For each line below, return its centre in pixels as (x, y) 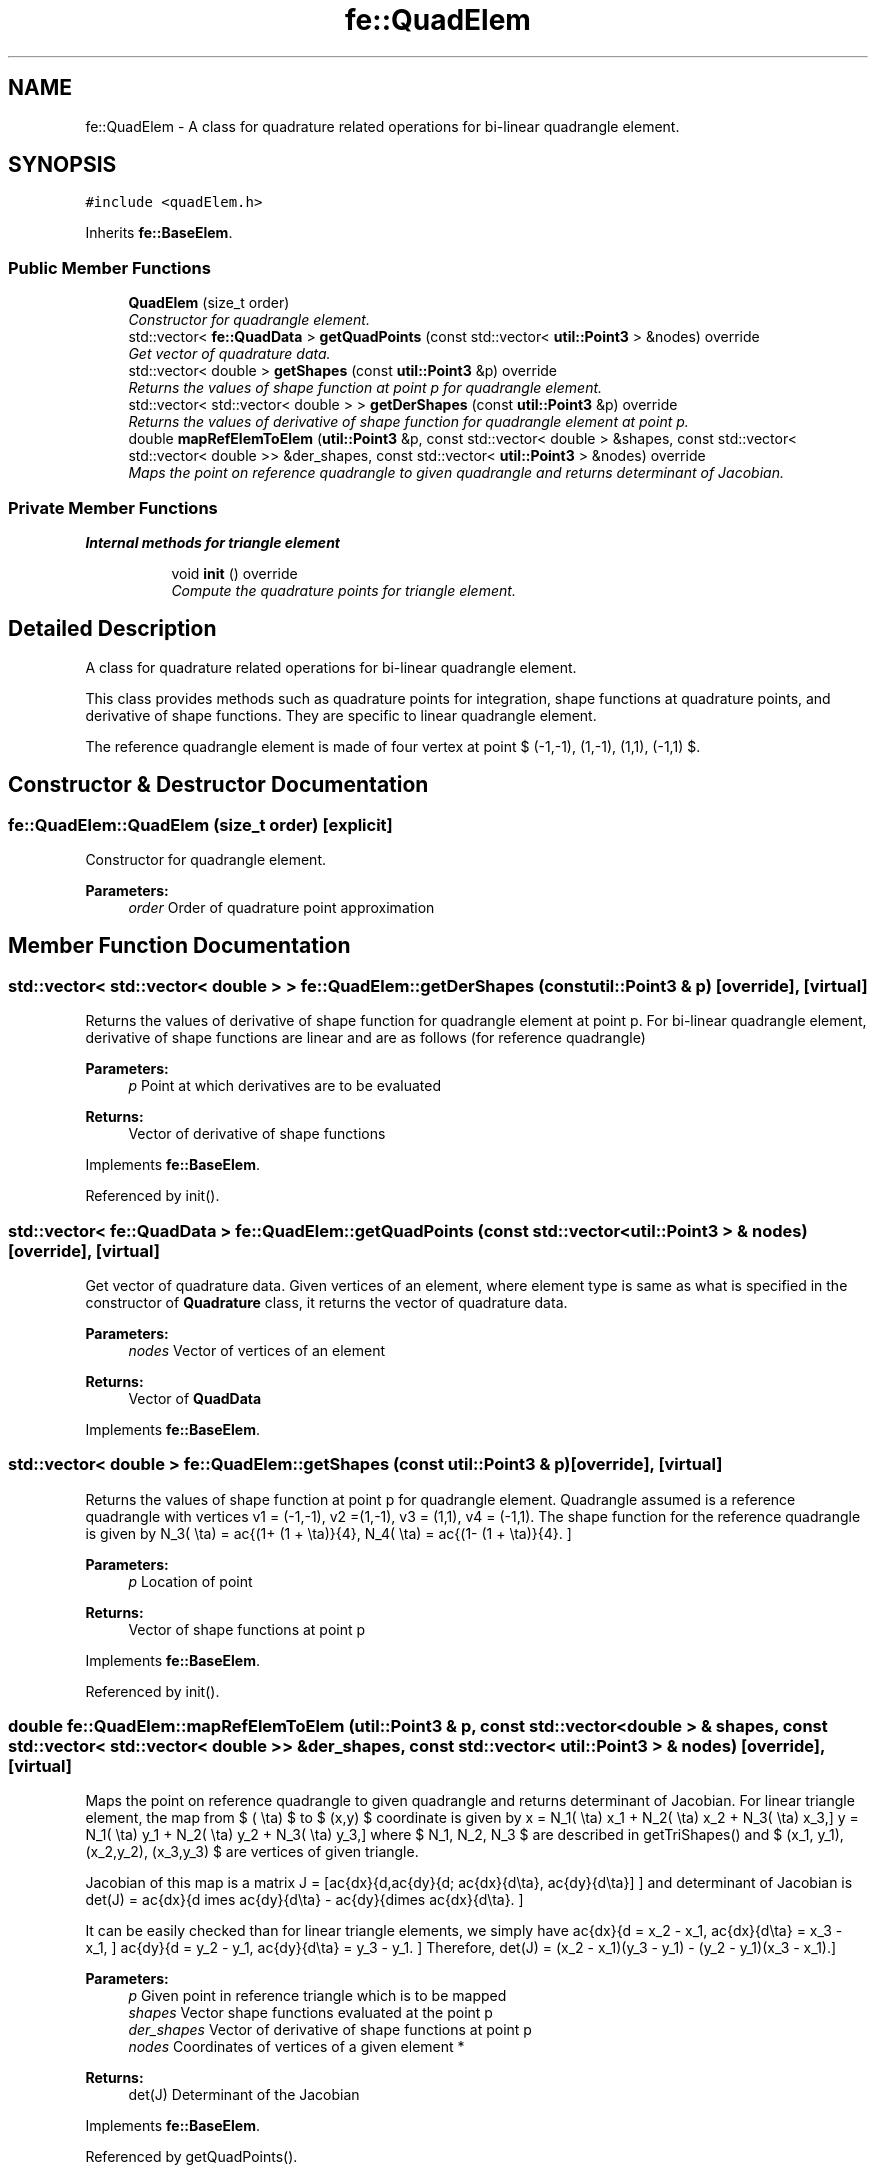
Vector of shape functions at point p (247, 1629)
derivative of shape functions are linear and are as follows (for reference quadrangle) (365, 1038)
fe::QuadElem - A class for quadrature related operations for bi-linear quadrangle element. (382, 126)
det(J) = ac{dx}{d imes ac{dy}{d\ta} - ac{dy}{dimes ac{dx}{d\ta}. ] (304, 1900)
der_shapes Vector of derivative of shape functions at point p (330, 2030)
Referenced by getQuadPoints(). (191, 2157)
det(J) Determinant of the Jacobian (244, 2095)
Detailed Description (112, 629)
